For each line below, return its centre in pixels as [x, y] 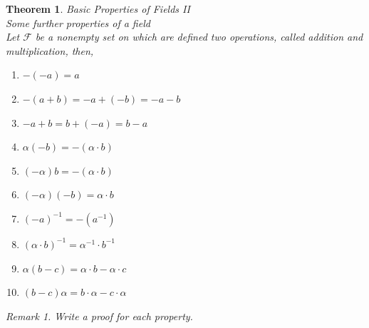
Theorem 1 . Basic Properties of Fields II [98, 9]
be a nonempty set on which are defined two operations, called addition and [199, 37]
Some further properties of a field [78, 22]
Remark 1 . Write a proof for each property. [99, 316]
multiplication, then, [50, 50]
